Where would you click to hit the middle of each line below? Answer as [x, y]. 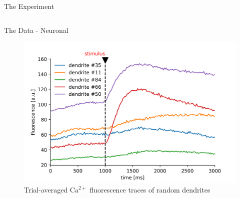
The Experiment [29, 6]
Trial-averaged [46, 190]
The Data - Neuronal [36, 30]
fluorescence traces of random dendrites [150, 190]
